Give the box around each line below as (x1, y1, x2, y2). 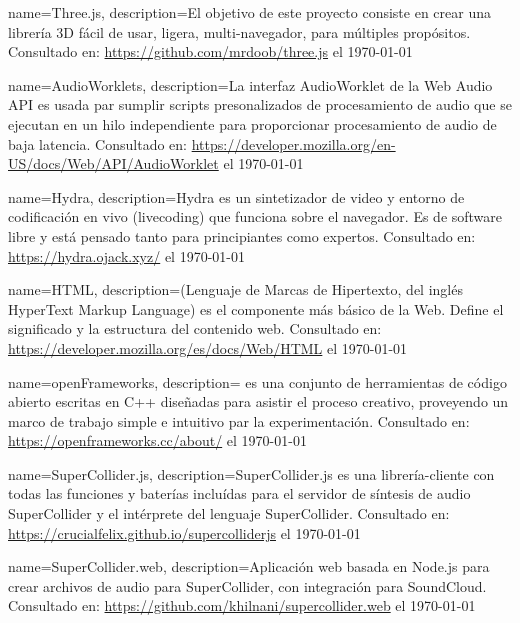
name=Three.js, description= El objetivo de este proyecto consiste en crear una (8, 2, 491, 22)
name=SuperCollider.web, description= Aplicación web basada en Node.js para (8, 556, 490, 577)
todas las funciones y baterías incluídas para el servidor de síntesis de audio (8, 483, 471, 504)
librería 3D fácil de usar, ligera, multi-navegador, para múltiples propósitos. (8, 21, 471, 42)
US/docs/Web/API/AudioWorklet (8, 153, 219, 174)
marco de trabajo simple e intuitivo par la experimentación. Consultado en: (8, 410, 470, 431)
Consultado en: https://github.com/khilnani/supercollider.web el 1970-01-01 (8, 595, 476, 616)
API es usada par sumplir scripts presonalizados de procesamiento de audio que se (8, 94, 512, 115)
